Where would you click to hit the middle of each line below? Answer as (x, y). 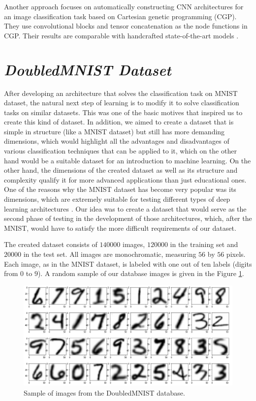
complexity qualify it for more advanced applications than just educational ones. (125, 179)
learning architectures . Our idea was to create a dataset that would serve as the (125, 208)
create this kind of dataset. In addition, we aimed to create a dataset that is (119, 122)
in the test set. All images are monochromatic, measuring (110, 254)
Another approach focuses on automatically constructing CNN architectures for (124, 6)
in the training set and (204, 244)
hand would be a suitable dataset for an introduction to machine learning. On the (128, 160)
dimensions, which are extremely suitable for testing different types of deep (117, 199)
